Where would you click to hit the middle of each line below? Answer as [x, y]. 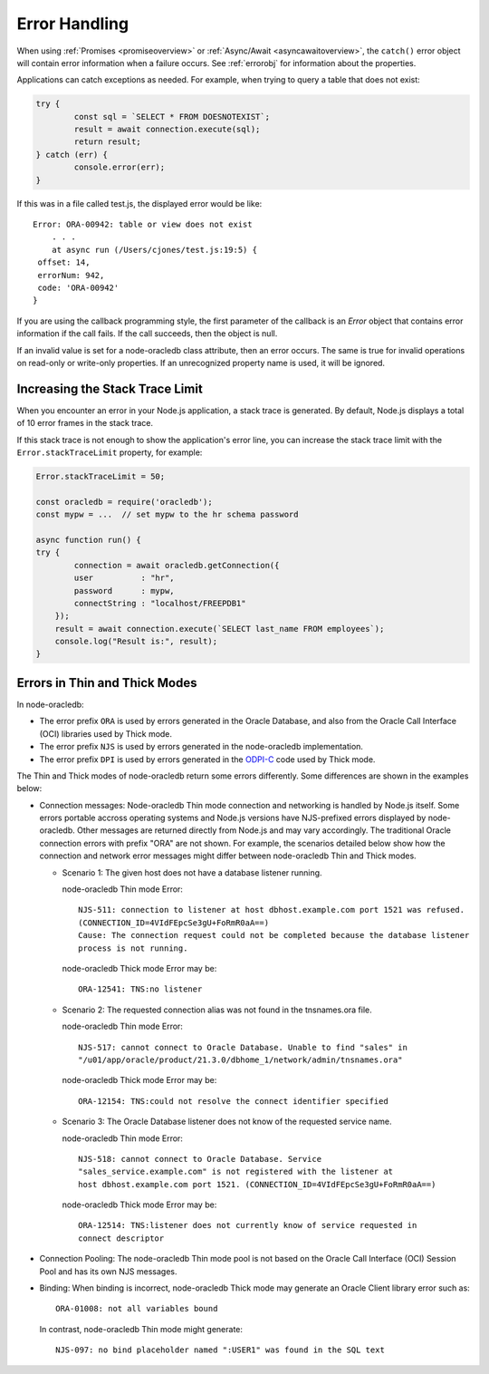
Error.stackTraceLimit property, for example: [110, 452]
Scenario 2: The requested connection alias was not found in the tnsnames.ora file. [217, 1010]
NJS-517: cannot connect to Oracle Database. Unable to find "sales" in [243, 1047]
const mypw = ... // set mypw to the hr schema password [167, 515]
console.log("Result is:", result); [136, 642]
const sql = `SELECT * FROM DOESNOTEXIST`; [172, 116]
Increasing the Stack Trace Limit [110, 388]
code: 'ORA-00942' [78, 287]
